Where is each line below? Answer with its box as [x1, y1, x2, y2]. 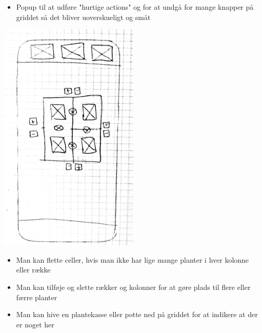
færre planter [16, 291, 57, 302]
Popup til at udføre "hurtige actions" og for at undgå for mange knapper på [16, 2, 254, 12]
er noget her [16, 319, 54, 329]
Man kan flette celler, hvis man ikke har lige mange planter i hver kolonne [16, 254, 249, 265]
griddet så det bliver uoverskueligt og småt [16, 11, 151, 22]
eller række [16, 264, 51, 275]
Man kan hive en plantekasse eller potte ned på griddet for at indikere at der [16, 309, 258, 320]
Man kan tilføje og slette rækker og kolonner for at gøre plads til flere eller [16, 281, 251, 292]
